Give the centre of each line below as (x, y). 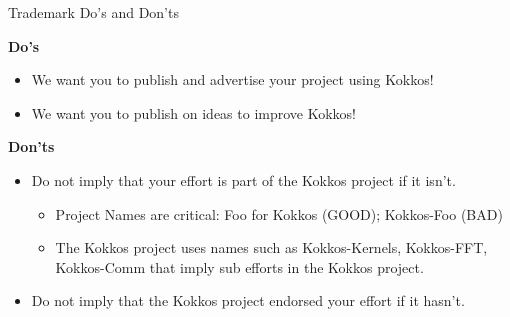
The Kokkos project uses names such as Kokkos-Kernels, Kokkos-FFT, (271, 247)
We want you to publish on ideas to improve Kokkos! (194, 112)
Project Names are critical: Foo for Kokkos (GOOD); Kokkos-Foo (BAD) (279, 213)
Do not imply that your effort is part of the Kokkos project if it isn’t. (243, 179)
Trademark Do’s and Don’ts (93, 12)
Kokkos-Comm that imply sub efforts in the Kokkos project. (239, 266)
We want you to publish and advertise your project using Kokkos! (232, 79)
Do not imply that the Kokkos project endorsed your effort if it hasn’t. (248, 300)
